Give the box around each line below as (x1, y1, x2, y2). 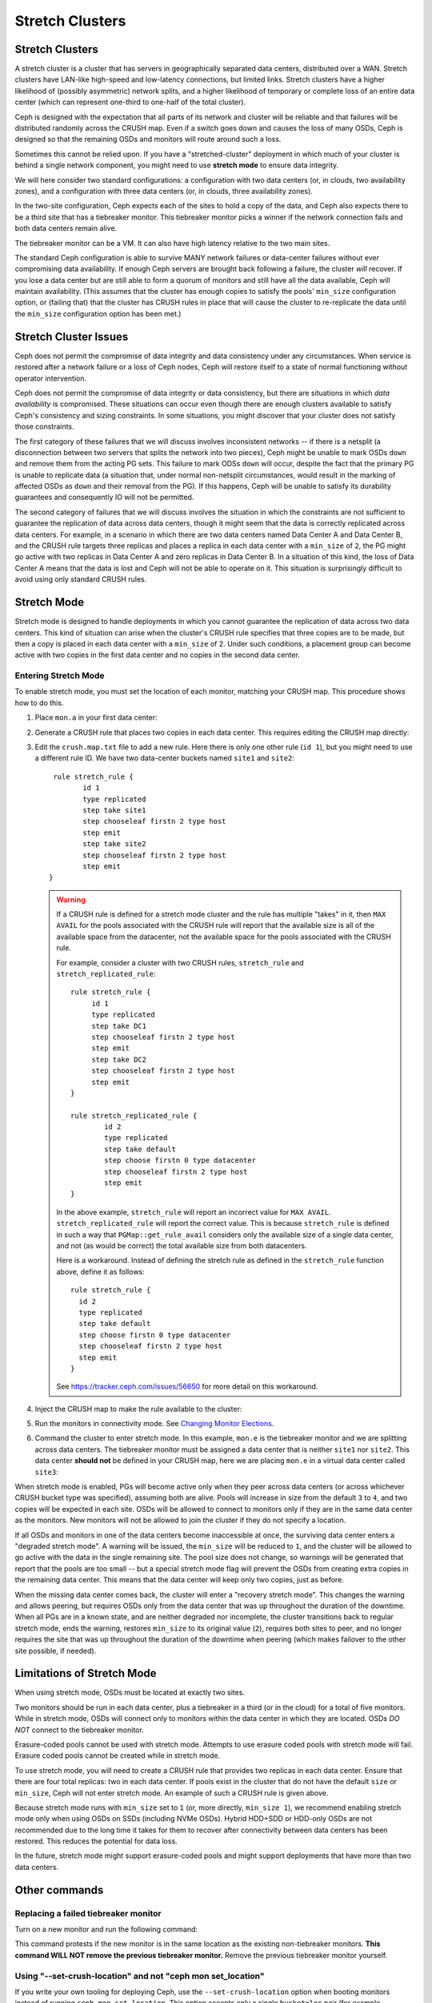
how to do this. (14, 698, 64, 707)
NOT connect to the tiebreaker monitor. (14, 1725, 144, 1735)
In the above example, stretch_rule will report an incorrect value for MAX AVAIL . (56, 1207, 331, 1217)
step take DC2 (91, 1054, 147, 1064)
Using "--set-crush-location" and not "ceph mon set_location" (14, 1970, 265, 1981)
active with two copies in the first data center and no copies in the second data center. (14, 650, 300, 660)
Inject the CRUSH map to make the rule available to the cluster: (34, 1404, 242, 1413)
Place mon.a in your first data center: (34, 713, 158, 723)
